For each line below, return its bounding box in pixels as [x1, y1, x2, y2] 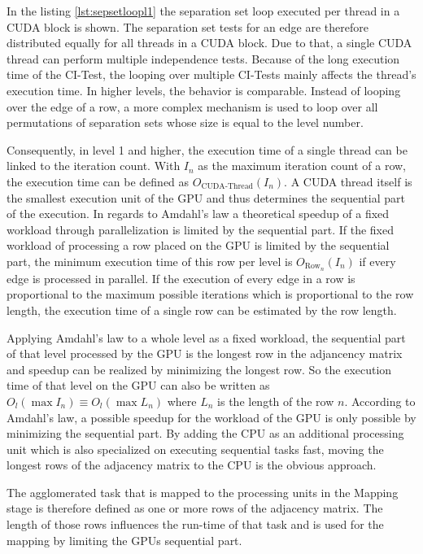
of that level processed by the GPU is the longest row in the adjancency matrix [7, 345, 403, 362]
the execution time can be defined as [7, 172, 190, 190]
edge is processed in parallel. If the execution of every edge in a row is [7, 269, 355, 286]
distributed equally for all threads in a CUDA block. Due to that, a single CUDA [7, 34, 412, 51]
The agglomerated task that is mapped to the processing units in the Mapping [7, 483, 399, 500]
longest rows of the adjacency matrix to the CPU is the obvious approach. [7, 456, 377, 473]
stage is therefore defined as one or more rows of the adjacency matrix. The [7, 499, 383, 517]
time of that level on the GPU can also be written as [7, 377, 270, 394]
